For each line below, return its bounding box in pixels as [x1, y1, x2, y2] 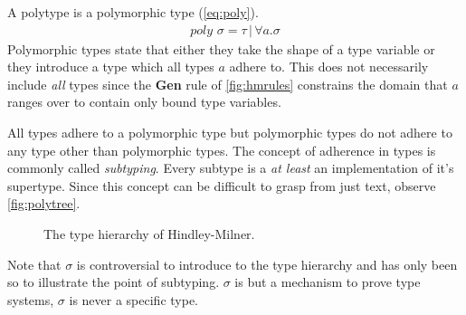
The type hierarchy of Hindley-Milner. [43, 224, 255, 243]
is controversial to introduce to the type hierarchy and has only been [76, 254, 458, 273]
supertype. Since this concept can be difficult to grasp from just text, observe [7, 176, 436, 195]
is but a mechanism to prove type [234, 272, 421, 291]
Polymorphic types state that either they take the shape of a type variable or [7, 39, 435, 58]
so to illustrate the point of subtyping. [7, 272, 220, 291]
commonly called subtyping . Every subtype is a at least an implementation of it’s [7, 158, 454, 177]
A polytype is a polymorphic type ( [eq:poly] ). [7, 3, 259, 21]
